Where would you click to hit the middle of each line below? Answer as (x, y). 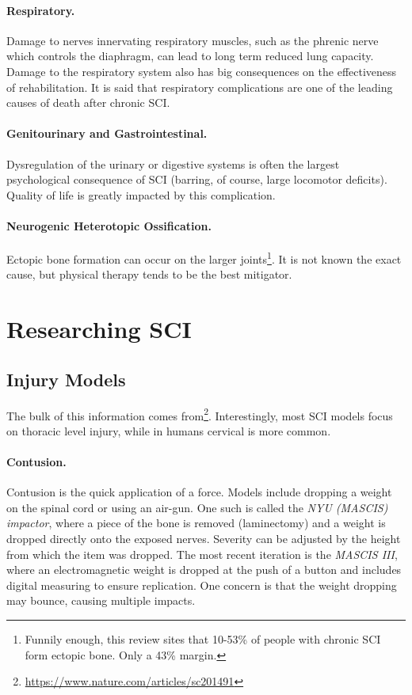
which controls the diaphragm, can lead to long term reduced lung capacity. (190, 56)
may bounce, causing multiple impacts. (101, 600)
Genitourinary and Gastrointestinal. (107, 133)
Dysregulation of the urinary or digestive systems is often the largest (173, 163)
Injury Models (66, 379)
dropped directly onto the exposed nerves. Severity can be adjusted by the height (204, 538)
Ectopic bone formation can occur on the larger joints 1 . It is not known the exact (204, 258)
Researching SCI (99, 329)
